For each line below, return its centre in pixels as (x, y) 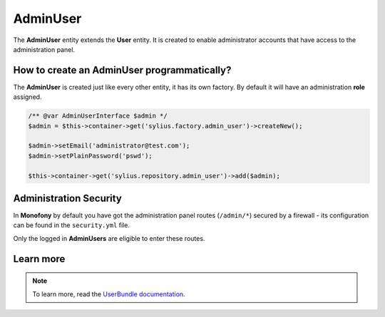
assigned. (27, 97)
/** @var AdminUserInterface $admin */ (98, 116)
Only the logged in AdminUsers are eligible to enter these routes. (109, 238)
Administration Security (68, 198)
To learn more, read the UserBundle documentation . (109, 294)
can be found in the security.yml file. (71, 225)
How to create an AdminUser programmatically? (122, 70)
